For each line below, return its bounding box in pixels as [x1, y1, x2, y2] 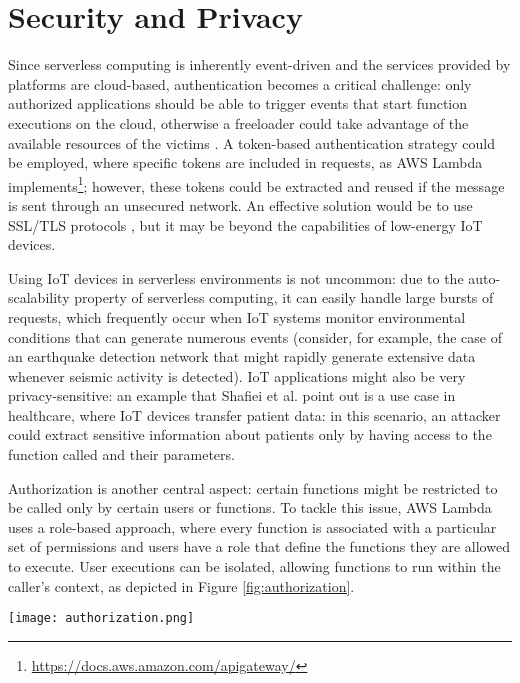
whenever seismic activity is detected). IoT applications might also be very [8, 365, 466, 386]
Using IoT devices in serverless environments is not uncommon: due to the [8, 267, 464, 288]
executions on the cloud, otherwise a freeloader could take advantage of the [8, 112, 469, 133]
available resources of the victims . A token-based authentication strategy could [8, 132, 495, 153]
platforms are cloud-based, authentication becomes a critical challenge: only [8, 73, 472, 94]
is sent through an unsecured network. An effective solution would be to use [8, 194, 473, 215]
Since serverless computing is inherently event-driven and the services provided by [8, 54, 511, 75]
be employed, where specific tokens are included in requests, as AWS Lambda [8, 152, 483, 173]
